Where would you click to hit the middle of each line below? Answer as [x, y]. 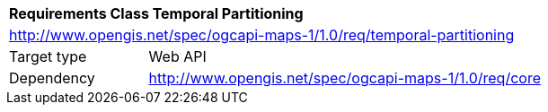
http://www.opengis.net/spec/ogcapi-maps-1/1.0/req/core [345, 78]
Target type [48, 56]
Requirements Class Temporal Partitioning [156, 13]
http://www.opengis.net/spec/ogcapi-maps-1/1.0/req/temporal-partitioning [262, 35]
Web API [177, 56]
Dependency [52, 78]
